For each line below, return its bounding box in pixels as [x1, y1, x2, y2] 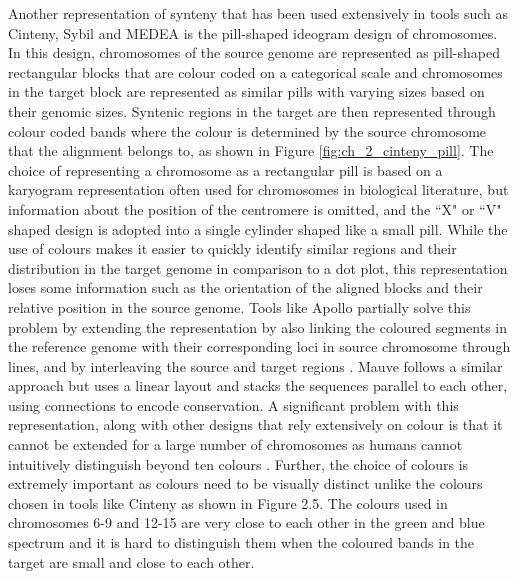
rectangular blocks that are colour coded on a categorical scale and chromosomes [8, 61, 503, 82]
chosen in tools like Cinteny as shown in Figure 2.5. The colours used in [8, 492, 448, 513]
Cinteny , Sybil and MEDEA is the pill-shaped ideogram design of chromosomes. [8, 22, 498, 43]
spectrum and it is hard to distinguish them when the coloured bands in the [8, 532, 475, 553]
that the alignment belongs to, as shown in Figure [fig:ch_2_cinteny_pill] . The [8, 140, 494, 161]
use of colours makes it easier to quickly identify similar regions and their [8, 238, 457, 259]
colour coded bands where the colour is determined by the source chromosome [8, 120, 487, 141]
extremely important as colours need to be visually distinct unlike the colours [8, 473, 483, 494]
